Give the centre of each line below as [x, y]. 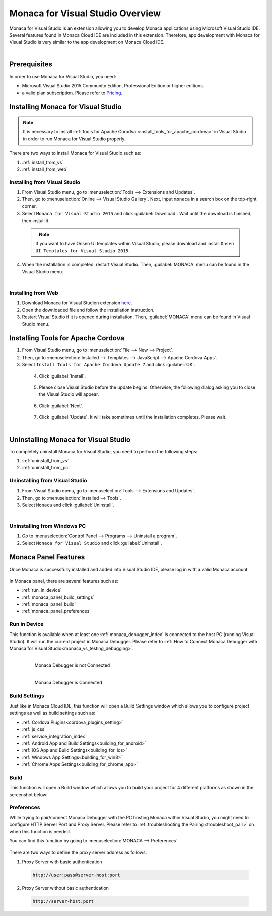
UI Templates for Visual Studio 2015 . [83, 251]
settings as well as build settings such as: [52, 713]
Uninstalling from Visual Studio [48, 481]
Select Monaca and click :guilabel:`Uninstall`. [68, 505]
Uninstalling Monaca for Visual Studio [70, 439]
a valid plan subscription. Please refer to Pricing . [72, 93]
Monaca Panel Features [47, 557]
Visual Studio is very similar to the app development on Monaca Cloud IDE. [87, 42]
